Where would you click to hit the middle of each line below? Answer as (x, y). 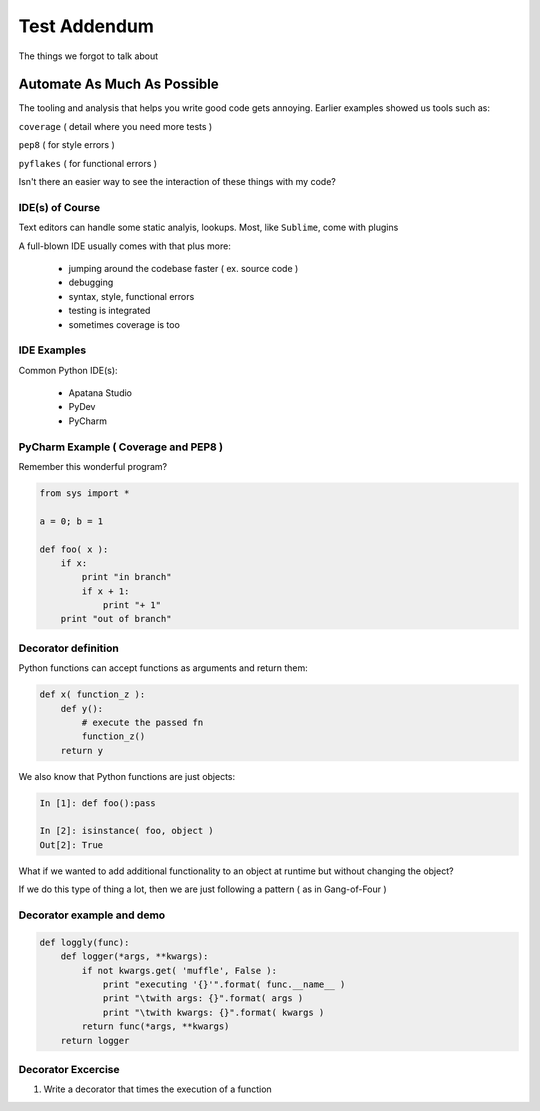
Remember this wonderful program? (93, 466)
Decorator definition (68, 648)
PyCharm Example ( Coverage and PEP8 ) (121, 447)
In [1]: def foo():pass (98, 803)
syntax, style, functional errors (131, 296)
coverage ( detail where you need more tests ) (115, 126)
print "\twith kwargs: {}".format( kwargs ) (213, 1012)
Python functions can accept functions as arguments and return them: (163, 668)
